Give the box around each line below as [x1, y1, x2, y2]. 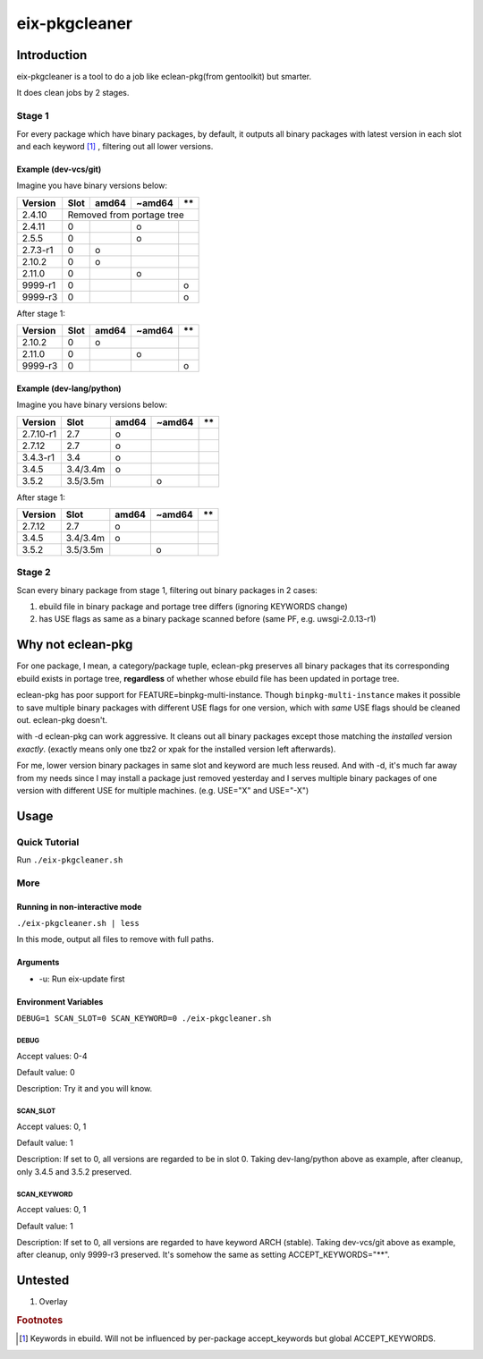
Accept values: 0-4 [16, 1050, 89, 1061]
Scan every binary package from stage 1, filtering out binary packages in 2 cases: [16, 584, 318, 595]
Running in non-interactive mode [16, 901, 142, 912]
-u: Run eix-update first [38, 973, 125, 984]
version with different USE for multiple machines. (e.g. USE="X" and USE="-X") [16, 785, 309, 795]
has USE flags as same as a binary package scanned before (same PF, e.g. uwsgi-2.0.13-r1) [38, 614, 377, 624]
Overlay [38, 1296, 68, 1307]
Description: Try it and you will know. [16, 1083, 153, 1094]
